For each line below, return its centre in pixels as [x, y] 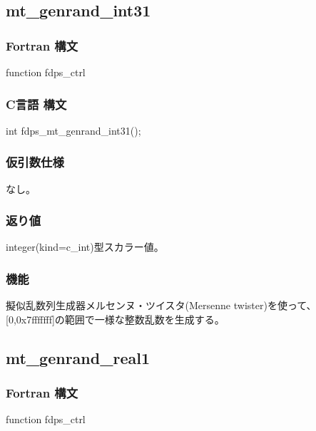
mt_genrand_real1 [78, 357]
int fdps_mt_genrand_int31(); [73, 130]
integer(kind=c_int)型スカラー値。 [85, 247]
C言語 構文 [36, 104]
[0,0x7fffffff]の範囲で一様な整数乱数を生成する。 [115, 319]
